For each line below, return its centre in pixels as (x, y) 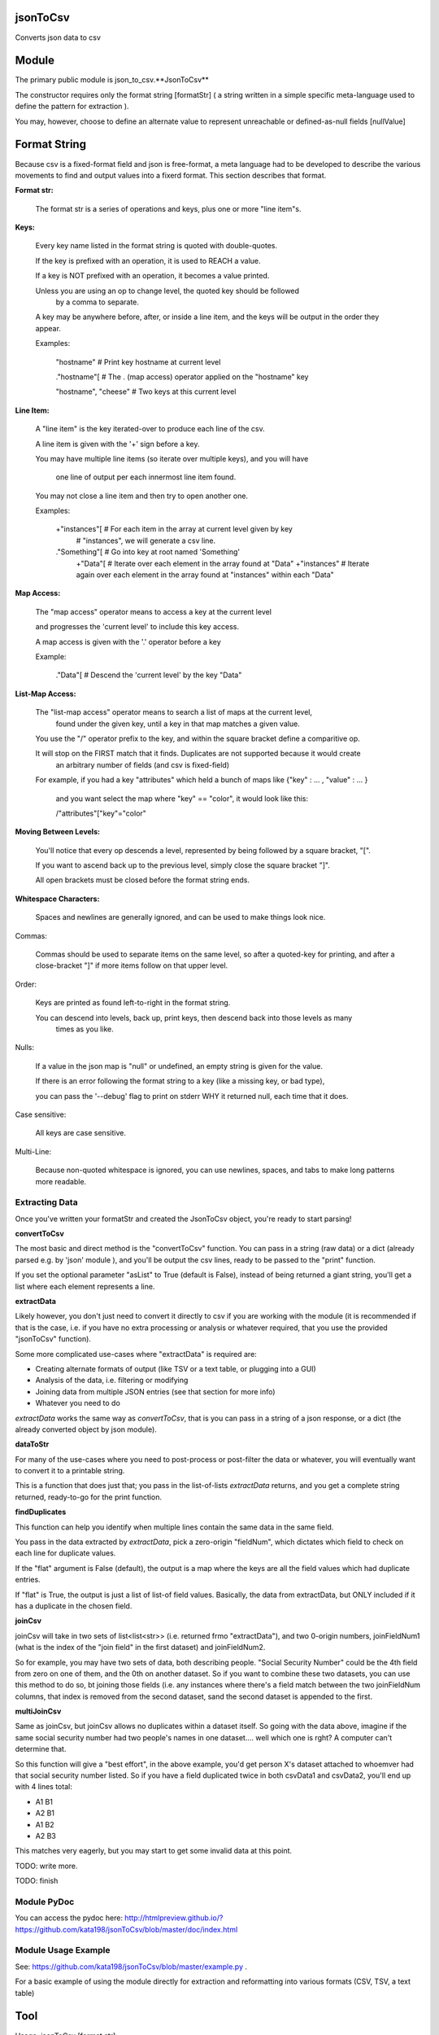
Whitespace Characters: (57, 899)
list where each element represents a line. (85, 1286)
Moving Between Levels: (58, 832)
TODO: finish (37, 1881)
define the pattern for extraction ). (72, 107)
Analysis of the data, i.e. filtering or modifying (112, 1381)
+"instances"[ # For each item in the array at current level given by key (174, 529)
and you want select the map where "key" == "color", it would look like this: (182, 799)
